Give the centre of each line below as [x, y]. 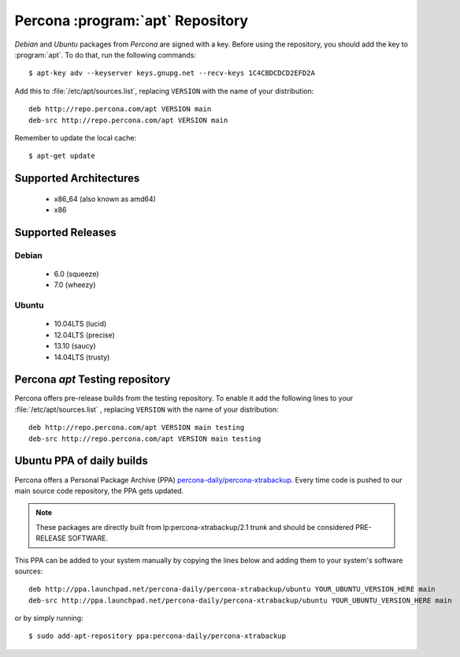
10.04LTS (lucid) [80, 324]
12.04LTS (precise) [85, 334]
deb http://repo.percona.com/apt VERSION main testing [137, 427]
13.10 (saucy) [75, 346]
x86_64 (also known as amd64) [105, 199]
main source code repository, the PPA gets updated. [99, 491]
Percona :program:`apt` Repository [131, 21]
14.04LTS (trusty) [82, 357]
